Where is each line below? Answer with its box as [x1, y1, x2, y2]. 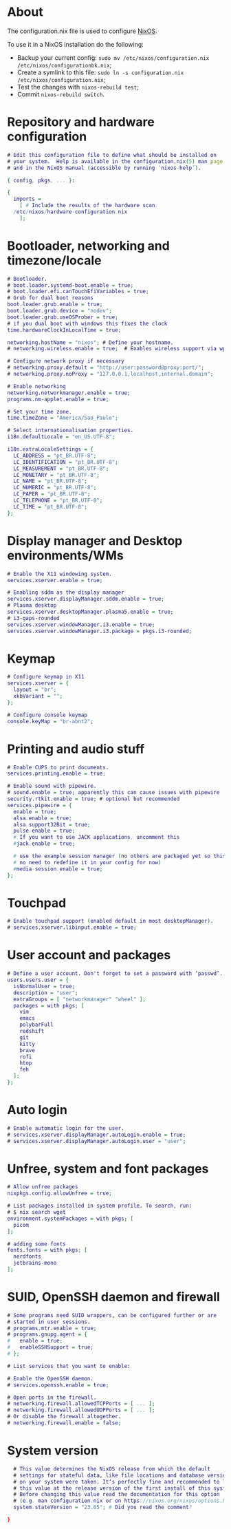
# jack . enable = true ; [13, 840, 76, 847]
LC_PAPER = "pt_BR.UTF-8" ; [13, 491, 91, 498]
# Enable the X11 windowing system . [7, 570, 112, 577]
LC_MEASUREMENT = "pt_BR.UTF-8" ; [13, 465, 109, 472]
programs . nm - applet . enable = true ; [7, 396, 109, 403]
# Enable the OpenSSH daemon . [7, 1375, 94, 1382]
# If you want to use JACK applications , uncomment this [13, 834, 180, 841]
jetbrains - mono [13, 1260, 57, 1267]
